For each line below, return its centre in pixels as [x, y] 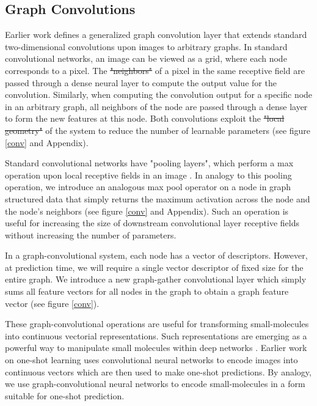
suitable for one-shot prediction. [65, 395]
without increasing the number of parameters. [91, 234]
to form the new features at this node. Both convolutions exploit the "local [145, 118]
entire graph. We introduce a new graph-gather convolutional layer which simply [156, 279]
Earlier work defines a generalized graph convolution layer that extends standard [156, 35]
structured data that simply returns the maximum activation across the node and [158, 198]
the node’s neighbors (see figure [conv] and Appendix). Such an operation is [147, 211]
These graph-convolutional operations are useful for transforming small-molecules [157, 324]
